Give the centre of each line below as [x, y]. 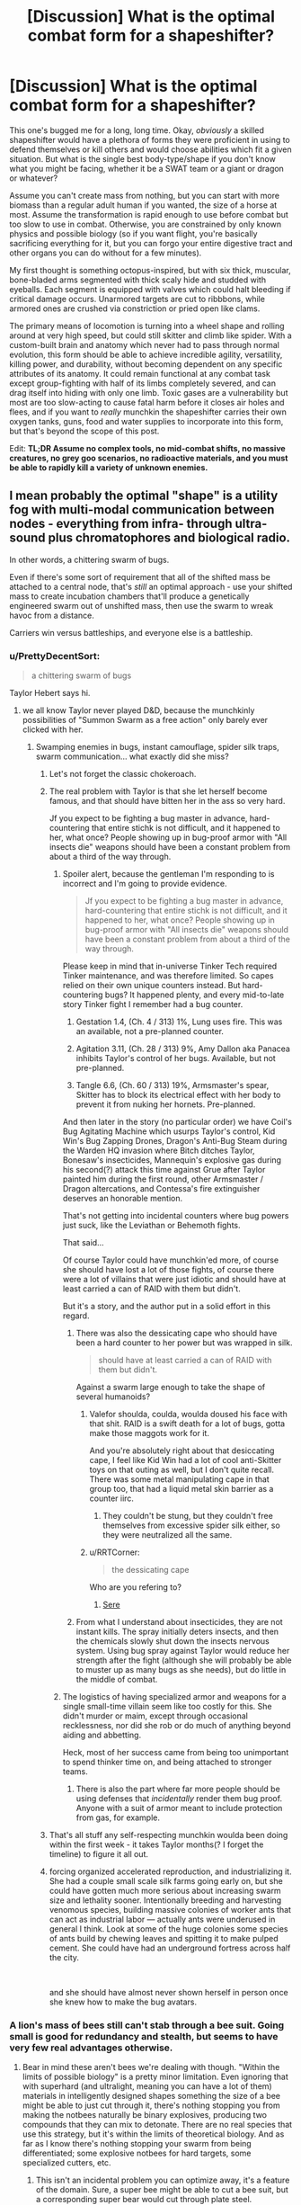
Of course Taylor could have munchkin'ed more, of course [171, 1260]
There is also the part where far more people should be [178, 1789]
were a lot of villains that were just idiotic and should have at [174, 1280]
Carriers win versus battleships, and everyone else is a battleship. [131, 632]
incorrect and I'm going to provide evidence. [145, 884]
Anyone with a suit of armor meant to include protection [179, 1808]
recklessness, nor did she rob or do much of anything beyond [177, 1726]
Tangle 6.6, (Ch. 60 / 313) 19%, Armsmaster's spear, [173, 1085]
